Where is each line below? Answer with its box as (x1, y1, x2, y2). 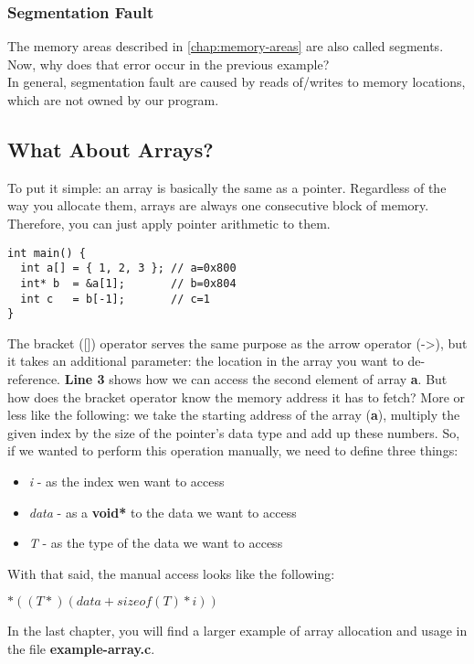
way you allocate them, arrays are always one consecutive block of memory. (7, 196, 429, 215)
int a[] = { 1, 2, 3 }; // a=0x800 (20, 262, 237, 275)
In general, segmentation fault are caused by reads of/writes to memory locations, (7, 72, 466, 91)
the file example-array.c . (7, 638, 155, 658)
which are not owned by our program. (7, 91, 219, 109)
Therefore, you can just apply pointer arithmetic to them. (7, 213, 331, 232)
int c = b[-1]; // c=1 (20, 292, 210, 305)
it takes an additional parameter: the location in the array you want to (7, 351, 404, 370)
